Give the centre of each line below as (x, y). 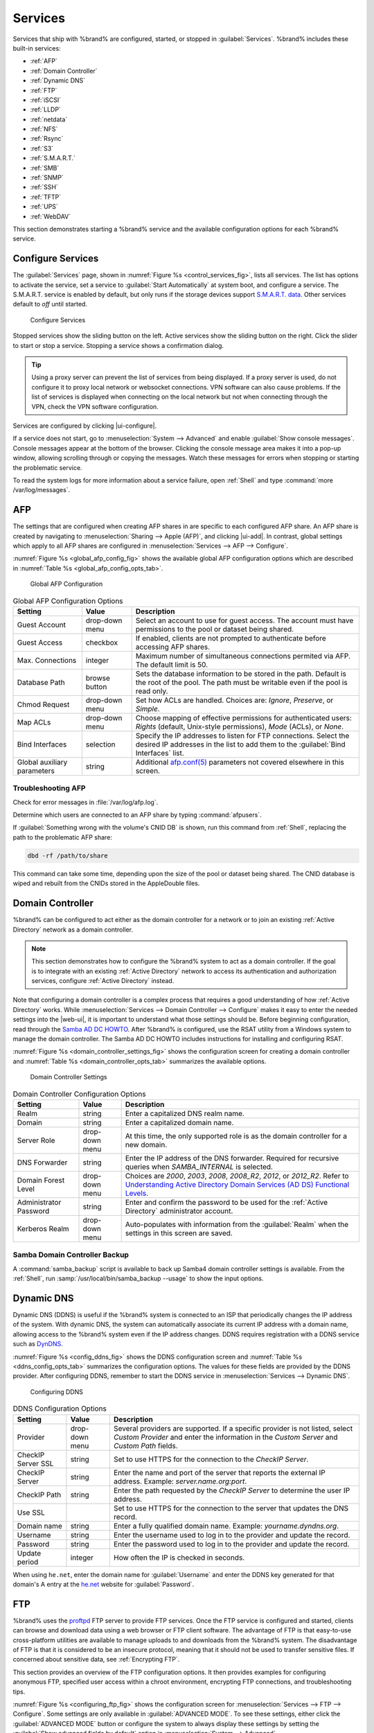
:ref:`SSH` (44, 187)
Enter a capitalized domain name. (179, 1122)
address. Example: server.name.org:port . (180, 1481)
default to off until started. (50, 304)
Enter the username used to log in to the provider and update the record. (232, 1535)
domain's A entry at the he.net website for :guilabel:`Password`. (104, 1584)
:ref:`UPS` (44, 207)
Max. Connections (47, 660)
